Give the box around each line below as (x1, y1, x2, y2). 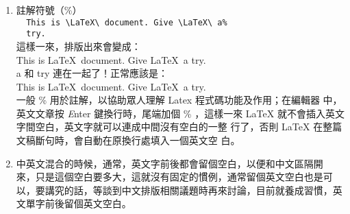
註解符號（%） (16, 3, 82, 16)
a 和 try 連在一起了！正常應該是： (16, 66, 168, 80)
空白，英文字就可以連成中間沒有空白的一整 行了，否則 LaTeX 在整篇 (35, 119, 342, 134)
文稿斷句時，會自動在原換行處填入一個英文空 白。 (16, 133, 240, 147)
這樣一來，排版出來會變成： (16, 38, 141, 53)
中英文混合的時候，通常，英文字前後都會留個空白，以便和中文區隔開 (16, 156, 323, 170)
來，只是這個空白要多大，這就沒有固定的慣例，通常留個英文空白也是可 (16, 169, 333, 184)
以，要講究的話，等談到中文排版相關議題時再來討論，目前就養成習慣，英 (16, 182, 342, 197)
